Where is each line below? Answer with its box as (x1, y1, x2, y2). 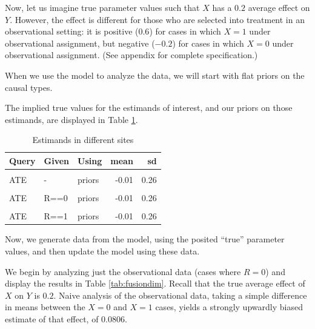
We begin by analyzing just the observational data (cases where (5, 265, 241, 277)
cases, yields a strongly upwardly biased (155, 301, 303, 313)
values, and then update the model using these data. (5, 244, 200, 257)
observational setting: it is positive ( (5, 25, 139, 38)
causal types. (5, 81, 53, 93)
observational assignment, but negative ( (5, 36, 155, 49)
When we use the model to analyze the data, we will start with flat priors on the (5, 68, 305, 81)
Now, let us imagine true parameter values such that (5, 1, 200, 13)
